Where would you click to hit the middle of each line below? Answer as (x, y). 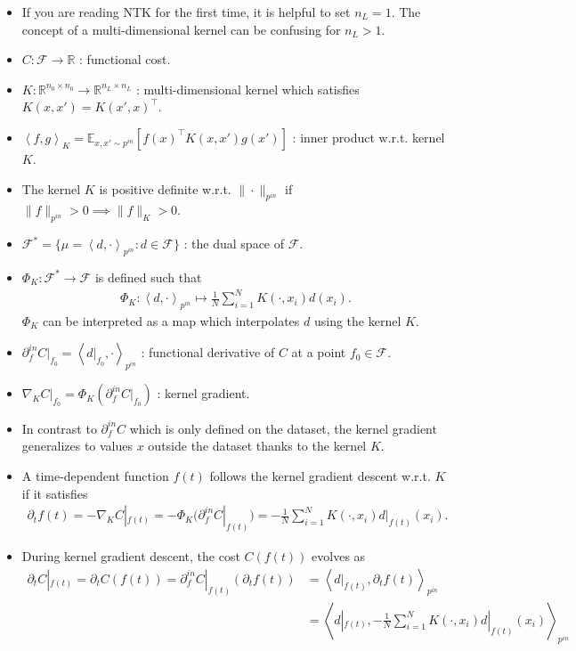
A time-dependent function (95, 475)
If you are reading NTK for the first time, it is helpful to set (186, 12)
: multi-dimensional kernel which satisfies (247, 89)
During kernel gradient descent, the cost (131, 556)
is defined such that (148, 277)
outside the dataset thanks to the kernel (257, 446)
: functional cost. (125, 59)
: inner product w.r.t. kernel (369, 137)
